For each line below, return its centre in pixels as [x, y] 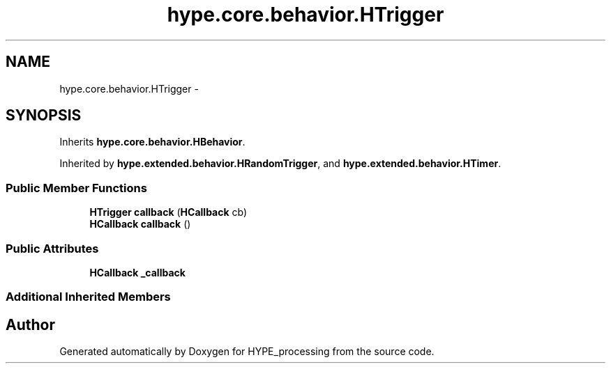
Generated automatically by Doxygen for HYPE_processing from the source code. [247, 352]
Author [30, 324]
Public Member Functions [76, 188]
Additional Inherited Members [88, 297]
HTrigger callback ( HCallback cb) [168, 212]
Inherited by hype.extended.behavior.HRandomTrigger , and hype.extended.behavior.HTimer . [280, 164]
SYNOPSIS [44, 116]
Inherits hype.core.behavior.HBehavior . [152, 142]
